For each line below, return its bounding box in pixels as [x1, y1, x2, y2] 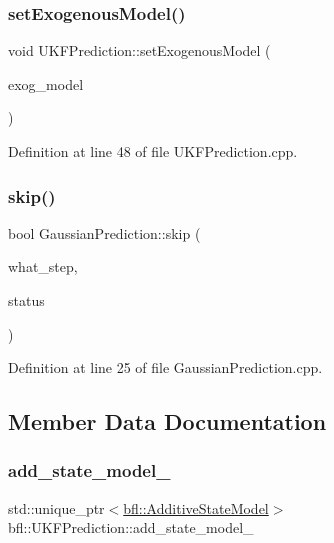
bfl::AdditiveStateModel [123, 497, 269, 518]
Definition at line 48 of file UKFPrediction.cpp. [8, 141, 298, 161]
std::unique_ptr [8, 497, 105, 518]
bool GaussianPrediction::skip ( [8, 222, 201, 243]
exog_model [8, 73, 84, 94]
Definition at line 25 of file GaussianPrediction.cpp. [8, 357, 323, 378]
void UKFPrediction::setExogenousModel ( [8, 40, 271, 61]
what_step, [8, 256, 78, 277]
